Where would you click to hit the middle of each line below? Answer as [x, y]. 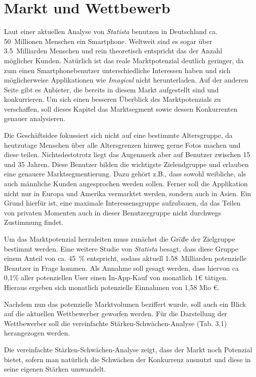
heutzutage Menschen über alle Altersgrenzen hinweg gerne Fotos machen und [122, 145]
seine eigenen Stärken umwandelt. [55, 369]
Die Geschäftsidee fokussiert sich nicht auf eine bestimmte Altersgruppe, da [118, 135]
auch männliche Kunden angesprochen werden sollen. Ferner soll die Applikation [126, 184]
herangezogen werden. [37, 333]
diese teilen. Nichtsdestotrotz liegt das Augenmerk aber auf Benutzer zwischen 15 [127, 154]
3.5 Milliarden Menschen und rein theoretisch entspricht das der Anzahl [113, 51]
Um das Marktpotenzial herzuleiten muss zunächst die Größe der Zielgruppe [120, 239]
